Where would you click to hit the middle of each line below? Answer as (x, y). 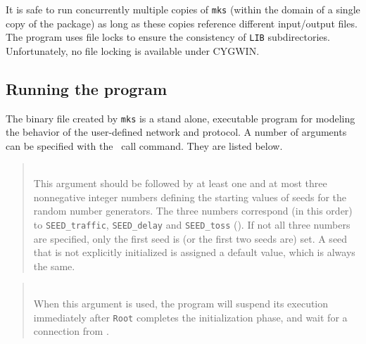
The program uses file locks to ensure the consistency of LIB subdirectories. (168, 37)
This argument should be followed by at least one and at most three (180, 183)
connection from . (71, 331)
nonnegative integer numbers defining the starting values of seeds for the (190, 197)
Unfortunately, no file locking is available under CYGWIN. (133, 50)
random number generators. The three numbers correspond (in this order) (193, 211)
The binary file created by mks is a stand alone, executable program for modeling (181, 118)
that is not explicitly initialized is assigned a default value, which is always (194, 252)
